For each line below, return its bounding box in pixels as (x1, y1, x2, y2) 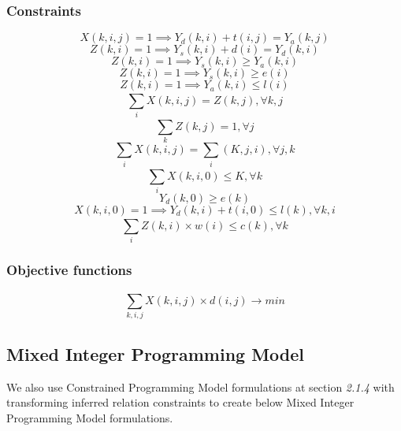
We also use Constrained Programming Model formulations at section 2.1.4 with (6, 378, 395, 395)
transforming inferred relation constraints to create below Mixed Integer (6, 394, 355, 411)
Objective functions (6, 259, 132, 279)
